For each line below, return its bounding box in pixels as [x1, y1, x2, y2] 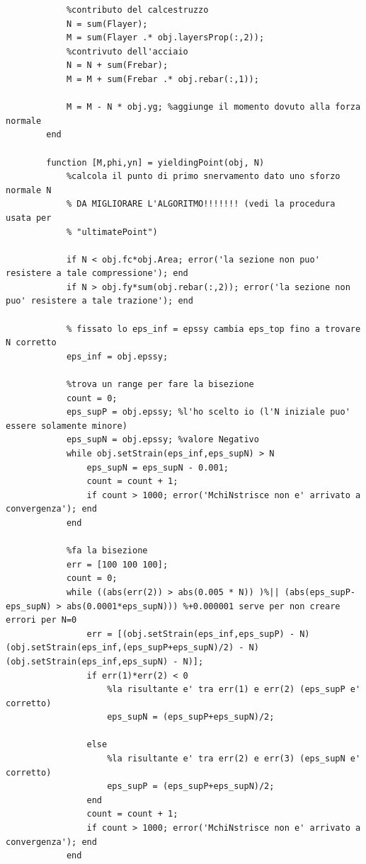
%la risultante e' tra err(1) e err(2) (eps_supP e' [107, 684, 361, 695]
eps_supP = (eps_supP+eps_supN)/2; [107, 781, 275, 792]
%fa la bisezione [66, 546, 148, 556]
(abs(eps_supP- [284, 587, 355, 597]
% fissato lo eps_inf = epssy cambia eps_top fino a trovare [66, 323, 361, 334]
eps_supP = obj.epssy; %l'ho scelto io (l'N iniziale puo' [66, 407, 350, 417]
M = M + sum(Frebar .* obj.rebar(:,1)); [66, 74, 259, 84]
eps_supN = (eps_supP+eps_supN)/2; [107, 712, 275, 722]
